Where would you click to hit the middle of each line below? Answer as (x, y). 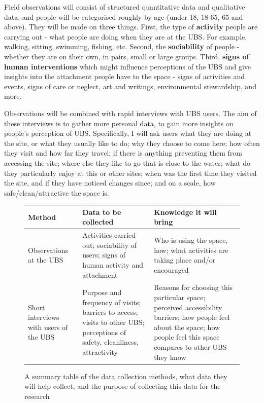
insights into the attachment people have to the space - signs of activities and (125, 76)
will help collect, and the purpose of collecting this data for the (123, 386)
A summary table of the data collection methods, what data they (126, 376)
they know (170, 357)
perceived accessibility (188, 307)
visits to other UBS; (113, 322)
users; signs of (104, 255)
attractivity (100, 352)
